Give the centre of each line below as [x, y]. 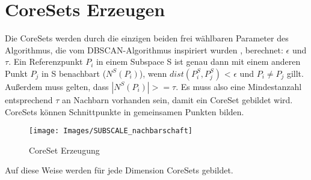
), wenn [153, 73]
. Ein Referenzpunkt [46, 61]
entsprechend [29, 99]
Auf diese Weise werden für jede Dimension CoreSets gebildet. [119, 170]
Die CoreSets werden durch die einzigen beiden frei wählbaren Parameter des [147, 38]
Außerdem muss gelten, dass [57, 86]
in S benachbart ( [74, 73]
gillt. [295, 73]
